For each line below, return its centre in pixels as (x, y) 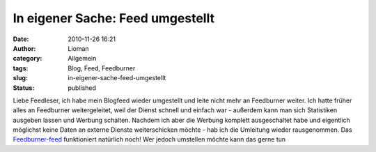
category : (28, 59)
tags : (21, 68)
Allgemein (82, 59)
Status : (24, 88)
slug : (20, 78)
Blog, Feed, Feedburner (102, 68)
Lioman (79, 48)
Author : (24, 48)
